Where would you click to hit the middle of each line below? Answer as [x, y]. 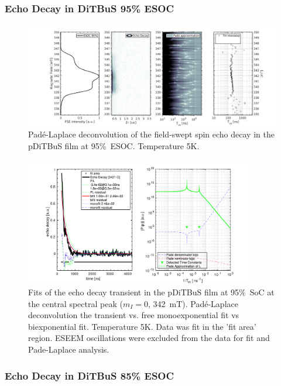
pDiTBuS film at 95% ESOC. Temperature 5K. [114, 145]
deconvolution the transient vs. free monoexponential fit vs [134, 315]
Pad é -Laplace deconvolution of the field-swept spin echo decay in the [151, 134]
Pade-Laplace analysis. [69, 349]
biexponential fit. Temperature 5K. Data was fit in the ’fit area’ [142, 326]
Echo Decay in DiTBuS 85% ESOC [90, 375]
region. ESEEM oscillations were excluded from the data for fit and [149, 338]
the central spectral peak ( [76, 303]
